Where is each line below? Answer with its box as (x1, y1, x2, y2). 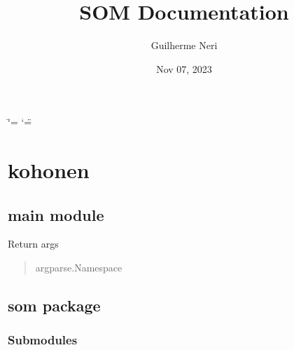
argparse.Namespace (35, 260, 122, 275)
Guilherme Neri (150, 38, 218, 53)
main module (8, 203, 104, 225)
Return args (8, 236, 59, 251)
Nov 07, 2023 (156, 61, 212, 76)
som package (8, 295, 101, 316)
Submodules (8, 331, 78, 349)
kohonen (8, 156, 90, 184)
